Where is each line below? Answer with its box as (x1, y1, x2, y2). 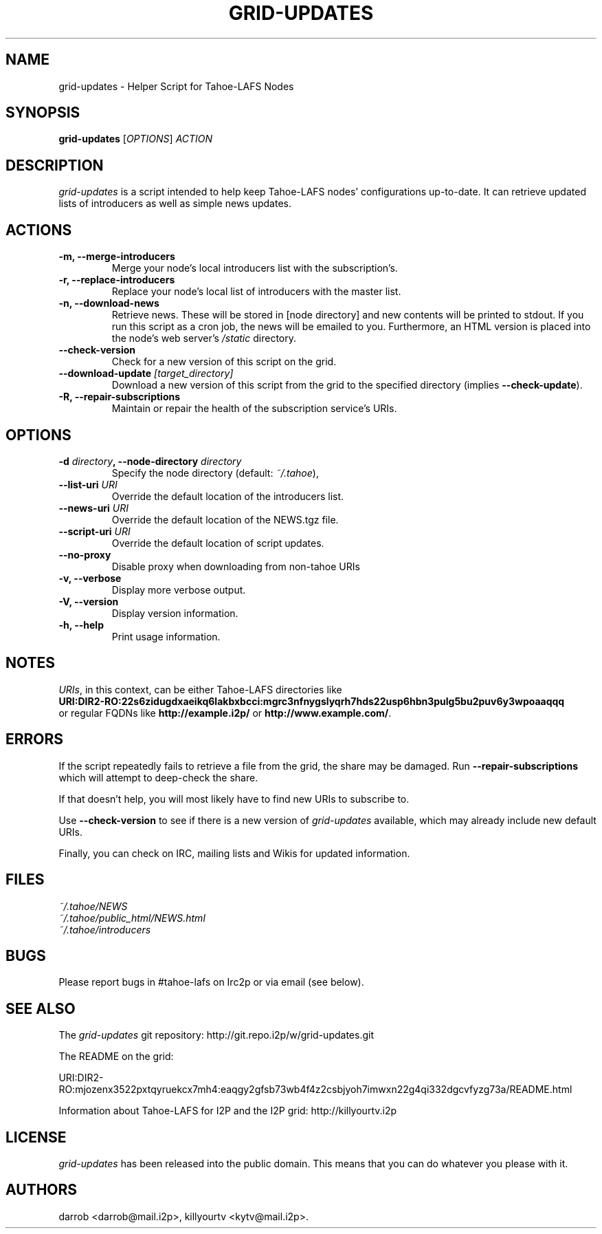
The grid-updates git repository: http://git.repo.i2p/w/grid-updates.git (58, 1029, 374, 1041)
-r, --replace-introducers (58, 274, 175, 286)
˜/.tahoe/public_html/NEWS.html (58, 911, 205, 924)
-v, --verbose (58, 572, 122, 584)
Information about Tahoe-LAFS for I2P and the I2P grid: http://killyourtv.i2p (58, 1105, 397, 1117)
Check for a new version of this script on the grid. (111, 356, 337, 368)
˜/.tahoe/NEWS (58, 900, 128, 912)
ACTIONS (5, 221, 72, 239)
